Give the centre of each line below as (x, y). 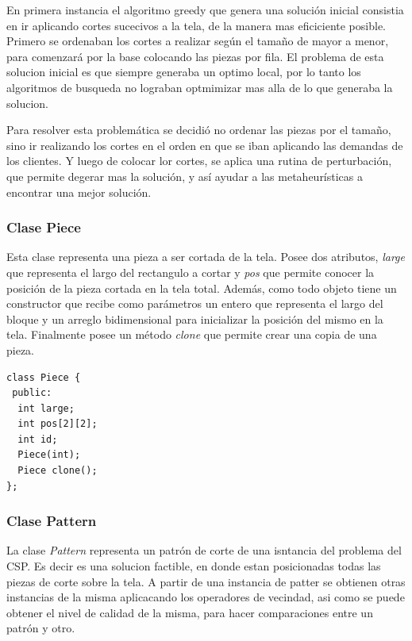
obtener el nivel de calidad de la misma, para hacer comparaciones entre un (190, 612)
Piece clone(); (58, 471)
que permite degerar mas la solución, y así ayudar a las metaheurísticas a (185, 176)
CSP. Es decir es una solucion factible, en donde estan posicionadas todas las (194, 566)
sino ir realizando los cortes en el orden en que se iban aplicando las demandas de (205, 145)
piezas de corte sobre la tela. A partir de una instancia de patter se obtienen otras (206, 581)
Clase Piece (44, 227)
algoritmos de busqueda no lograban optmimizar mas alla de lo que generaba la (200, 87)
